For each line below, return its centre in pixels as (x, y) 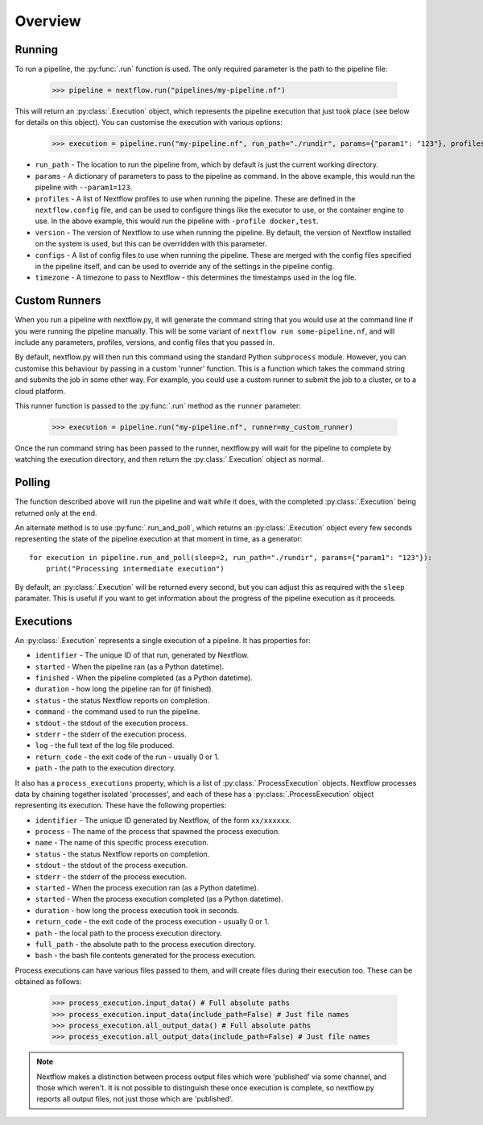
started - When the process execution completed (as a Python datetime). (159, 899)
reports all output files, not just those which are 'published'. (135, 1099)
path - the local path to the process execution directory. (129, 933)
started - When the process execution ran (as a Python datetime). (147, 888)
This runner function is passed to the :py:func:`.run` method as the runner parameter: (158, 405)
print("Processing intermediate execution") (135, 569)
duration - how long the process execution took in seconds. (137, 910)
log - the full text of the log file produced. (105, 745)
